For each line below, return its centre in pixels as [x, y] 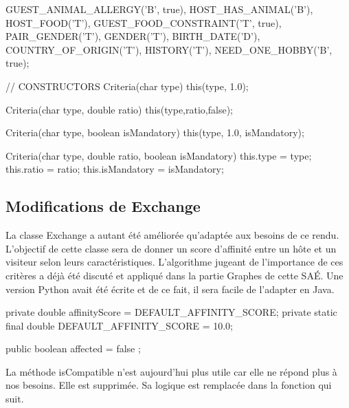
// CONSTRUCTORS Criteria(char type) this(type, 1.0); [127, 86]
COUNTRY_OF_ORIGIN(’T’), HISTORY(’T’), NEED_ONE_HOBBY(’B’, [169, 49]
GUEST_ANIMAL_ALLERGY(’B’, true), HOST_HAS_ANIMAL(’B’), [159, 9]
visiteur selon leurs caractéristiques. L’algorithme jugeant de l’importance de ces [174, 262]
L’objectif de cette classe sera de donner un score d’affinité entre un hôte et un [171, 248]
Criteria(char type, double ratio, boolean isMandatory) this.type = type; [159, 155]
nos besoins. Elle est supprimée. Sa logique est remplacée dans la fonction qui [169, 385]
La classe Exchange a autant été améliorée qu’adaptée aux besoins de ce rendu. [172, 235]
